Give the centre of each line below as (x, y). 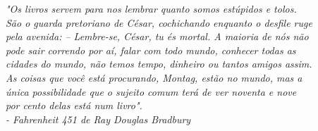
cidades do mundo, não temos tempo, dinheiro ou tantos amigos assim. (159, 64)
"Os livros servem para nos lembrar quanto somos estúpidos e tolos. (151, 8)
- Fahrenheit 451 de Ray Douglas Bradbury (98, 119)
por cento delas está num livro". (74, 105)
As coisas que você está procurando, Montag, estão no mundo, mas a (154, 77)
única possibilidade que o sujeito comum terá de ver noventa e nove (151, 91)
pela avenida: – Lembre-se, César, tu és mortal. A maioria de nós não (157, 36)
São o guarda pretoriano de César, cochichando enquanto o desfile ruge (159, 22)
